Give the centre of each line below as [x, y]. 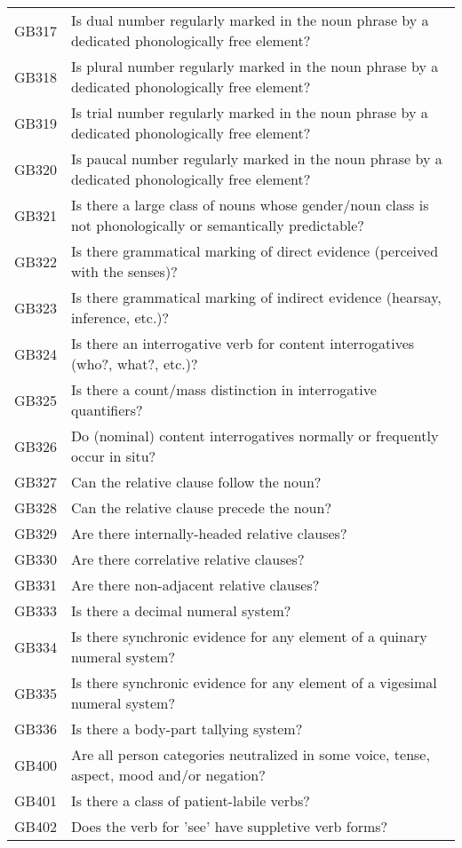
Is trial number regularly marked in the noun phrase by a [249, 112]
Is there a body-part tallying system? [187, 729]
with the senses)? [124, 271]
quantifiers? [107, 410]
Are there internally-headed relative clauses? [209, 533]
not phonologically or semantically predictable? [217, 225]
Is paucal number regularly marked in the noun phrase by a [256, 159]
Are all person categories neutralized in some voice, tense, [250, 754]
